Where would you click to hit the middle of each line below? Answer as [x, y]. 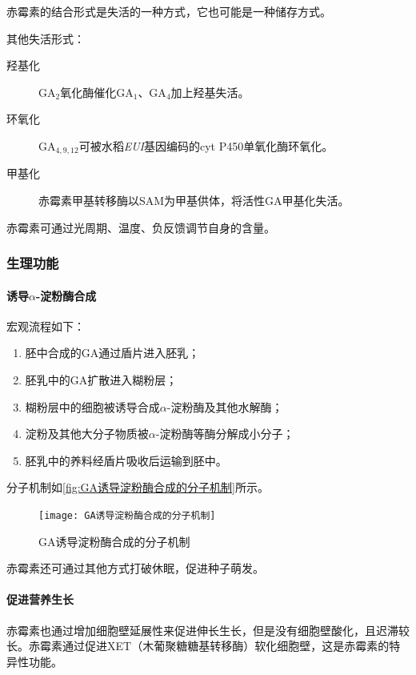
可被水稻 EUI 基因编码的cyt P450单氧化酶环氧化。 [206, 145]
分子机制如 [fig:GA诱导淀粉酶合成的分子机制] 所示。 [138, 487]
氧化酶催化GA [97, 92]
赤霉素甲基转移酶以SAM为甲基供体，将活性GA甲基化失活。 [194, 201]
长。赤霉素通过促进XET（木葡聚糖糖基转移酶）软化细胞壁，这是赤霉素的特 [204, 646]
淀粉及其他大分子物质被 [87, 434]
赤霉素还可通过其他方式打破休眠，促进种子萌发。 [135, 568]
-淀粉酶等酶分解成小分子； [225, 434]
